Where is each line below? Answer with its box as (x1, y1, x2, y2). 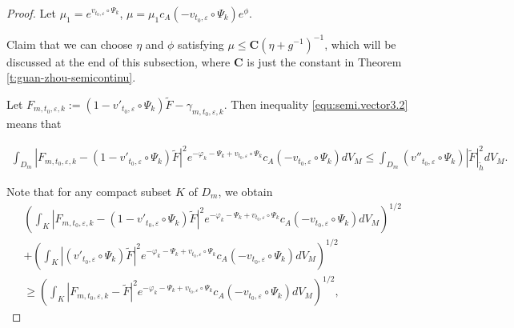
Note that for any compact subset (6, 183, 172, 200)
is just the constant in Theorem (247, 53, 402, 70)
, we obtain (218, 183, 273, 200)
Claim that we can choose (6, 35, 133, 52)
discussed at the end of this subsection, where (6, 53, 231, 70)
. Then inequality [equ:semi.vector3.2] (223, 95, 408, 112)
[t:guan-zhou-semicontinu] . (6, 69, 136, 86)
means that (6, 115, 62, 132)
